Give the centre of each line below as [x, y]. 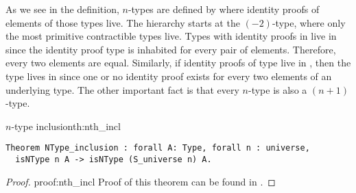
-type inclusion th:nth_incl [66, 126]
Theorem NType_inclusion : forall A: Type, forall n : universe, [158, 148]
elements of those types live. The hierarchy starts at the [123, 22]
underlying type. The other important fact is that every [122, 89]
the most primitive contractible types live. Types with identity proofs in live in [171, 36]
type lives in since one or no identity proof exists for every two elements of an [169, 76]
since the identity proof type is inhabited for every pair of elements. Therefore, [171, 49]
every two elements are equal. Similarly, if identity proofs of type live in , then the [178, 63]
